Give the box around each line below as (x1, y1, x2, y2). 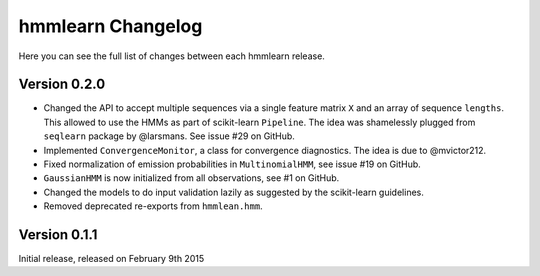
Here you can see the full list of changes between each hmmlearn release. (18, 50, 325, 62)
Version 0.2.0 (18, 76, 106, 93)
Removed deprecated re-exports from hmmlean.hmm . (43, 200, 264, 212)
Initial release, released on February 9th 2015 (18, 253, 205, 265)
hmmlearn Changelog (18, 15, 203, 37)
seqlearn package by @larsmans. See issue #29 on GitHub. (43, 130, 295, 142)
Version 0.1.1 (18, 226, 98, 243)
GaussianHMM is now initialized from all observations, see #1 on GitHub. (43, 172, 340, 184)
